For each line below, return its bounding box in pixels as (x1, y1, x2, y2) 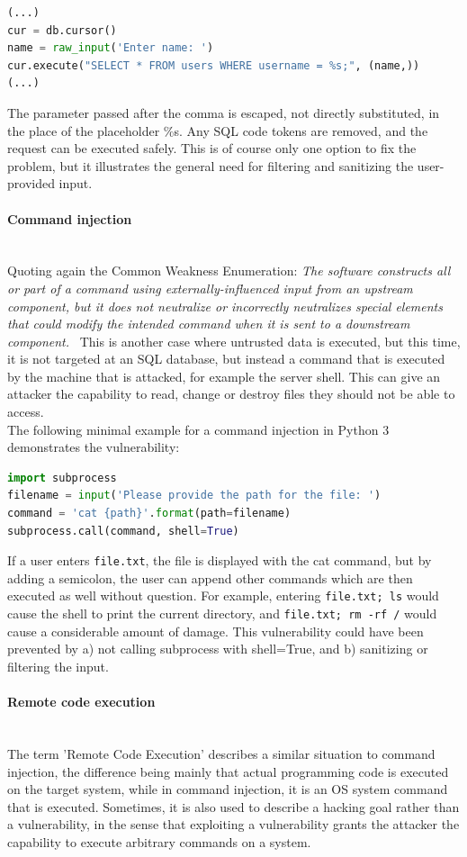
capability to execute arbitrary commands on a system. (7, 832, 311, 851)
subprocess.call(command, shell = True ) (7, 524, 239, 537)
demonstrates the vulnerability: (7, 438, 180, 456)
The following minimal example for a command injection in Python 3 (7, 419, 390, 438)
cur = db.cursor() (7, 23, 117, 37)
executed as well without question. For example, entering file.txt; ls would (7, 586, 439, 605)
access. (7, 402, 44, 421)
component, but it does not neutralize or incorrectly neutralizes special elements (7, 296, 443, 315)
